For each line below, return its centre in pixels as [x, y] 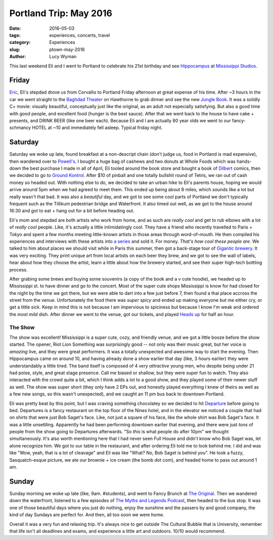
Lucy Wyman [63, 57]
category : [20, 42]
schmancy [20, 128]
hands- [244, 161]
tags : [15, 35]
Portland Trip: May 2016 [61, 13]
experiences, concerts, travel [80, 35]
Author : [18, 57]
